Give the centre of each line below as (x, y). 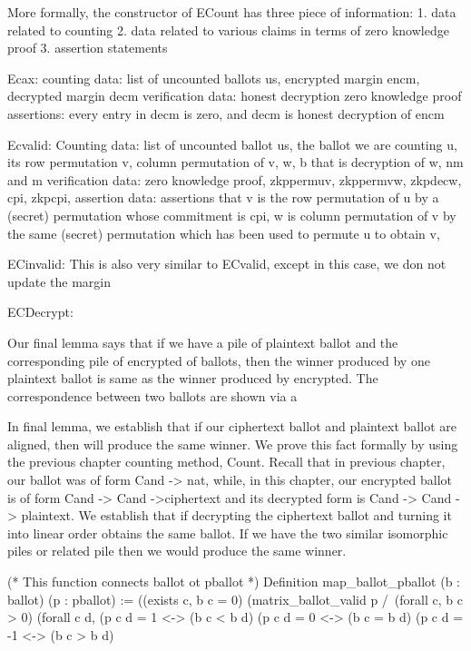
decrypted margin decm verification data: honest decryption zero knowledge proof (235, 96)
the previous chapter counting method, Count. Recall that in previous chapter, (226, 462)
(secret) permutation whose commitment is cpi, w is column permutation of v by (232, 215)
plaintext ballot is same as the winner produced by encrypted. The (193, 378)
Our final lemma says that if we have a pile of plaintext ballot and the (203, 342)
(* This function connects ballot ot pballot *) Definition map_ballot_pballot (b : (234, 582)
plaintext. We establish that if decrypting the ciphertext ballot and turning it (236, 515)
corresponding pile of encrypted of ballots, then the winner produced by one (219, 360)
